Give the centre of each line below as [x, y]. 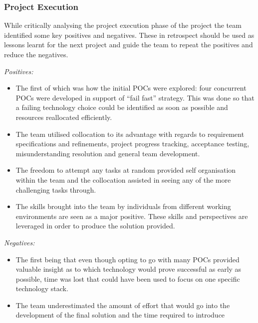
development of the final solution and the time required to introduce [120, 315]
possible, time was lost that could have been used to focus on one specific [128, 278]
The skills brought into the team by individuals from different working [123, 206]
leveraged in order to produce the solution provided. [95, 226]
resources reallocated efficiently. [64, 117]
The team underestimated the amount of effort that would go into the [123, 305]
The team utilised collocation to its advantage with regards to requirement [130, 134]
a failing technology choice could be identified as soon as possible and [122, 107]
